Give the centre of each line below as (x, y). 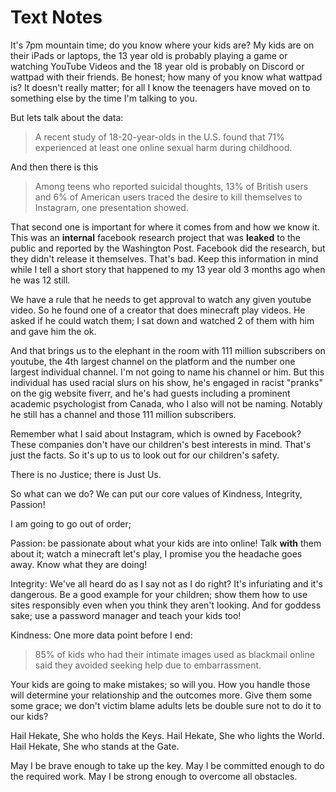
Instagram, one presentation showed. (111, 207)
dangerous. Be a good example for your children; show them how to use (159, 594)
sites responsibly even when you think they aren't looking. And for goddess (166, 605)
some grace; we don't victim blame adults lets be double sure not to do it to (166, 705)
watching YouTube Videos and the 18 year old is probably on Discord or (157, 66)
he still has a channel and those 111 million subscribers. (123, 414)
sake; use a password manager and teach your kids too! (126, 615)
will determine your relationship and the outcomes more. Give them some (161, 695)
